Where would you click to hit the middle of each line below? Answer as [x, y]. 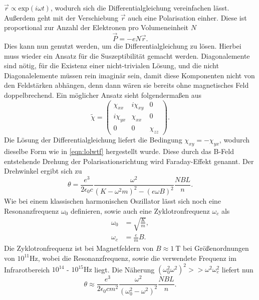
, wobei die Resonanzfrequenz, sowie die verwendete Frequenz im [137, 258]
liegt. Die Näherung [124, 269]
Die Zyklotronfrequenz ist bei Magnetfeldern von [79, 248]
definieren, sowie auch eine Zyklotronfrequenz [140, 210]
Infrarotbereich [27, 269]
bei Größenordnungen [216, 248]
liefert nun [237, 269]
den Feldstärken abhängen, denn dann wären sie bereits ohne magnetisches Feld [126, 85]
